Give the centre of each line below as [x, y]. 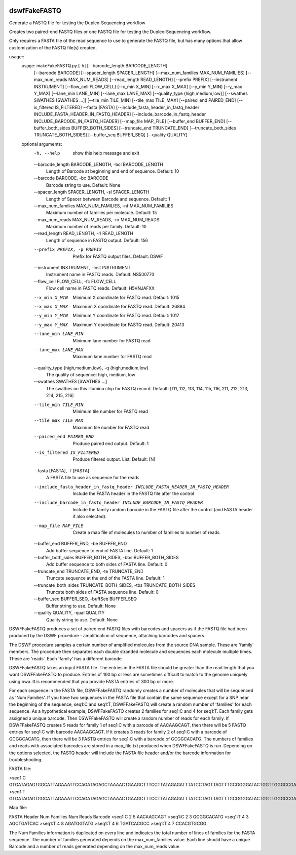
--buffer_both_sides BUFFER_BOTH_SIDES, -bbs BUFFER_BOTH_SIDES [106, 558]
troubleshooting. [26, 760]
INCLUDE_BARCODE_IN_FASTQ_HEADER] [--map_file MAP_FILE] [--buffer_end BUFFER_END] [129, 121]
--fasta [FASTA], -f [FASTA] [62, 470]
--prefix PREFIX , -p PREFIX [68, 250]
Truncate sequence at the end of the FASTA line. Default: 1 [105, 578]
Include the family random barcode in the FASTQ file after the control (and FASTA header [163, 509]
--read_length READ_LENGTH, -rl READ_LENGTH [83, 233]
